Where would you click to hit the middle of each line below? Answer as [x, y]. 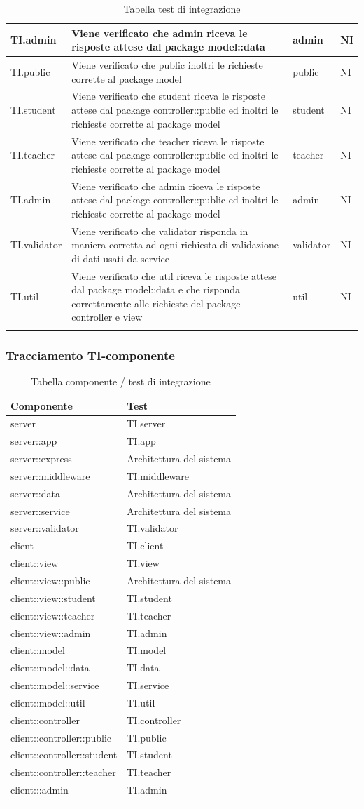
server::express [41, 459]
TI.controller [154, 720]
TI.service [148, 685]
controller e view [107, 317]
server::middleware [50, 475]
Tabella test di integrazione [182, 8]
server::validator [45, 528]
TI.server [146, 423]
